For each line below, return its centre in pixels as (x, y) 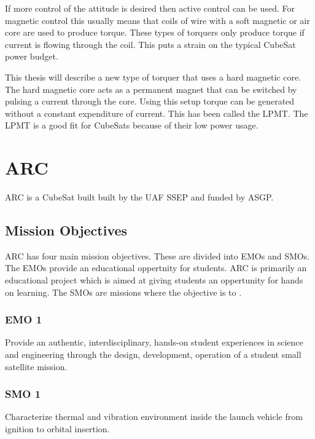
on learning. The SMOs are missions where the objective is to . (123, 292)
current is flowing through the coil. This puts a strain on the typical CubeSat (150, 44)
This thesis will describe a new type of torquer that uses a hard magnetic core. (153, 77)
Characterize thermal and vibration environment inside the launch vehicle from (154, 417)
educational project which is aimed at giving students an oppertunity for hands (154, 280)
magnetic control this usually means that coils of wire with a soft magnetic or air (157, 20)
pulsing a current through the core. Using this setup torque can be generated (150, 101)
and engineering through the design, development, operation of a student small (153, 354)
